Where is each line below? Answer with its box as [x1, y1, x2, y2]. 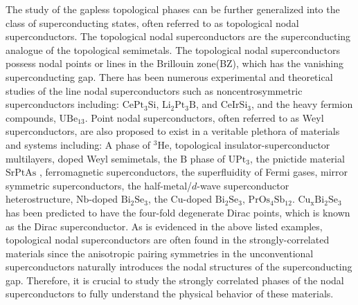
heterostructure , [6, 192, 73, 206]
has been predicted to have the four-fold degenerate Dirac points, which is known [6, 205, 350, 219]
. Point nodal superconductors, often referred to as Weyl [84, 110, 324, 124]
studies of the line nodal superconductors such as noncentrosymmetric [6, 83, 303, 98]
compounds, [6, 110, 56, 124]
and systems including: [6, 137, 102, 151]
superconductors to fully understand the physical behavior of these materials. [6, 286, 334, 301]
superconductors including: [6, 97, 119, 111]
